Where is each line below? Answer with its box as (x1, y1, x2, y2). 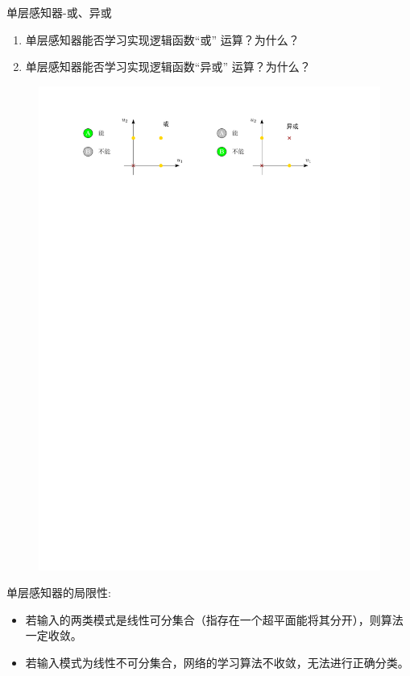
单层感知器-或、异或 (6, 4, 112, 20)
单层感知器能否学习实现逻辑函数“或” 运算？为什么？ (25, 31, 300, 48)
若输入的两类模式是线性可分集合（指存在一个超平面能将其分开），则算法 (25, 611, 404, 628)
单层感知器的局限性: (6, 584, 111, 601)
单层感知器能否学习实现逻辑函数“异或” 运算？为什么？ (25, 58, 311, 75)
